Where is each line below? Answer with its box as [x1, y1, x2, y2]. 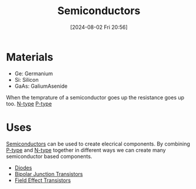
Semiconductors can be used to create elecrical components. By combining [6, 140, 190, 147]
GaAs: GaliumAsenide [14, 82, 68, 89]
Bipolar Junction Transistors [14, 170, 84, 177]
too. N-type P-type [6, 100, 52, 107]
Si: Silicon [14, 76, 39, 83]
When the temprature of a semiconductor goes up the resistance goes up [6, 94, 184, 101]
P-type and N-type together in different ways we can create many [6, 146, 166, 154]
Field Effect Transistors [14, 177, 71, 184]
